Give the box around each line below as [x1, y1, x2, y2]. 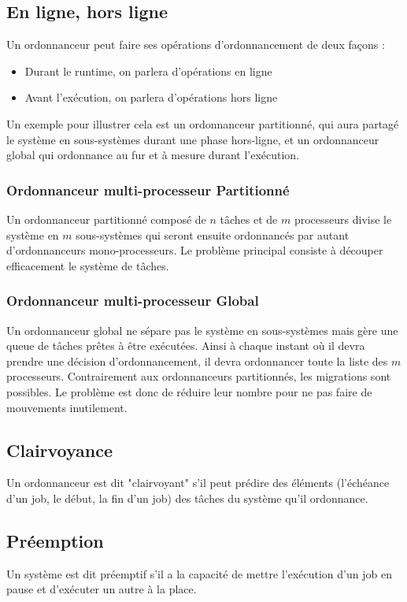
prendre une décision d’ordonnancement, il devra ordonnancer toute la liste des [6, 352, 388, 369]
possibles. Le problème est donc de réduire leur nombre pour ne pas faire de [6, 383, 372, 399]
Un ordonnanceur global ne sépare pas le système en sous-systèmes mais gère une [6, 321, 398, 338]
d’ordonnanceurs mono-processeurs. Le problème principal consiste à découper [6, 242, 383, 258]
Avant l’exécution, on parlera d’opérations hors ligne [24, 89, 278, 106]
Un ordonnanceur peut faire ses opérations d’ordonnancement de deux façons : [6, 36, 385, 53]
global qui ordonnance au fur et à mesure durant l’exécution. [6, 147, 300, 163]
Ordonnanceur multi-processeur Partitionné [6, 180, 290, 199]
